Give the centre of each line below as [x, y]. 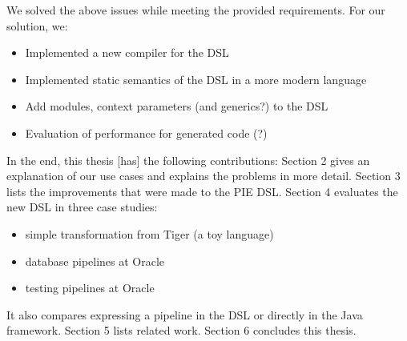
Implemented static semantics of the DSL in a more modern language [196, 79]
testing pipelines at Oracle [90, 288]
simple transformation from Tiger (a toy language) [149, 233]
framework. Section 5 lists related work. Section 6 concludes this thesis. [181, 330]
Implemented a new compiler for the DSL [127, 52]
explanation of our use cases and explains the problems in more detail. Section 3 [203, 176]
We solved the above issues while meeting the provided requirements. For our [196, 10]
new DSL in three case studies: [82, 207]
